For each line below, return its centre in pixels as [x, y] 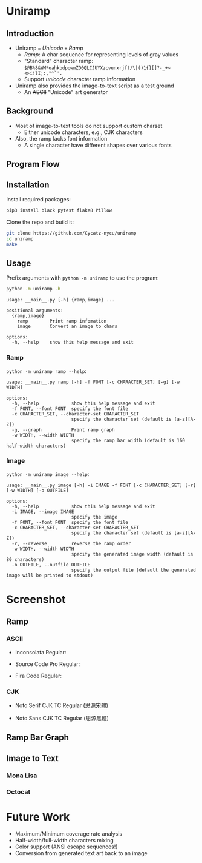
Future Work [38, 817]
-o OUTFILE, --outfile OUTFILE [51, 565]
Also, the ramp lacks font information [61, 138]
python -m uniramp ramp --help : [46, 371]
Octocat [18, 791]
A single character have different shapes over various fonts [98, 145]
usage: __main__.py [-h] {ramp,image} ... [60, 300]
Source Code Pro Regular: [47, 664]
